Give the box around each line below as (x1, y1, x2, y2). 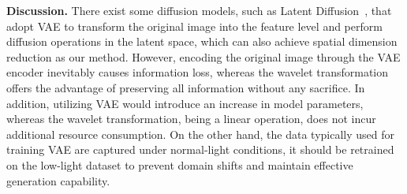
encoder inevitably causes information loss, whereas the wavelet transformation (6, 64, 389, 80)
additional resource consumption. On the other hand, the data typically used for (6, 125, 394, 142)
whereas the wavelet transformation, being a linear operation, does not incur (6, 110, 376, 127)
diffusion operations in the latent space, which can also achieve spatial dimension (6, 33, 398, 50)
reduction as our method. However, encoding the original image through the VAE (6, 48, 401, 65)
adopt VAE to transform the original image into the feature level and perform (6, 17, 383, 34)
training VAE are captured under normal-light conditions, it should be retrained (6, 141, 394, 158)
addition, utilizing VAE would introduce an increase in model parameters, (6, 95, 364, 111)
